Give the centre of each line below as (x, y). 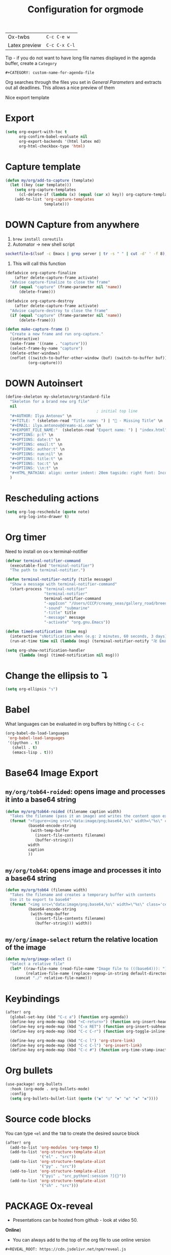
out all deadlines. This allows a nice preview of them (60, 88)
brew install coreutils (38, 239)
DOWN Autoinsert (44, 383)
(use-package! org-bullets (34, 1084)
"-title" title (60, 613)
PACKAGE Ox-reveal (49, 1206)
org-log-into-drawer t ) (44, 516)
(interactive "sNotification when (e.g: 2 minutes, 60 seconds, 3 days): (90, 636)
